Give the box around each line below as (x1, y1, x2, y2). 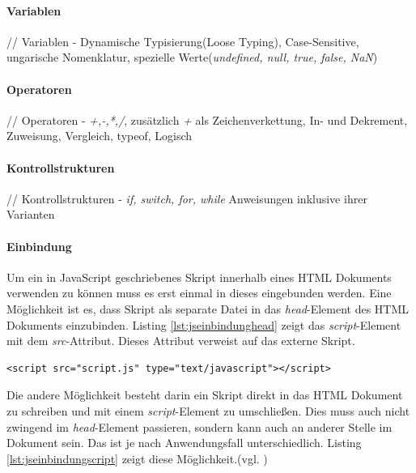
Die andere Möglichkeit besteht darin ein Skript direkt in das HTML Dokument (6, 386, 403, 403)
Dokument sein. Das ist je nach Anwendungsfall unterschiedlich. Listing (6, 434, 362, 451)
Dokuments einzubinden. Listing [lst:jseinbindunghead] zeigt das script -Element (6, 316, 401, 333)
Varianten (6, 206, 55, 223)
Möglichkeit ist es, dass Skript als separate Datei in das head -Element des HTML (6, 300, 410, 317)
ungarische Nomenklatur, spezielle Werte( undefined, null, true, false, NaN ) (6, 49, 378, 66)
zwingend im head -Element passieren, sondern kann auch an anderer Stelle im (6, 418, 393, 435)
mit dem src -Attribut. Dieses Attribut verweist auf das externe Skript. (6, 332, 355, 349)
